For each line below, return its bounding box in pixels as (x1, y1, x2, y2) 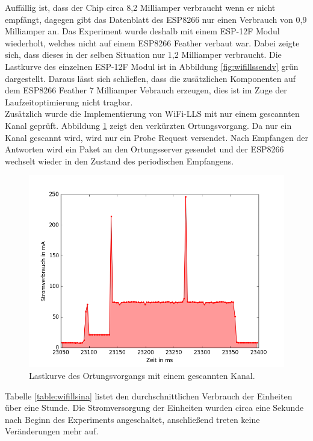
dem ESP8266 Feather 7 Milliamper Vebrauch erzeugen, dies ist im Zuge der (5, 84, 287, 96)
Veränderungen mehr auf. (5, 425, 99, 437)
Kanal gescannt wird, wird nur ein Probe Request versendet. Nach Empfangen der (5, 131, 308, 143)
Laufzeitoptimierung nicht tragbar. (5, 95, 133, 108)
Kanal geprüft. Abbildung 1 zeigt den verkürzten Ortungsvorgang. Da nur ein (5, 119, 292, 131)
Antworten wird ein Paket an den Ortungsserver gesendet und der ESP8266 (5, 143, 284, 155)
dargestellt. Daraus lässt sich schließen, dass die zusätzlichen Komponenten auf (5, 72, 296, 84)
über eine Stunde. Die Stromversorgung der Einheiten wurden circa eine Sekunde (5, 401, 304, 414)
